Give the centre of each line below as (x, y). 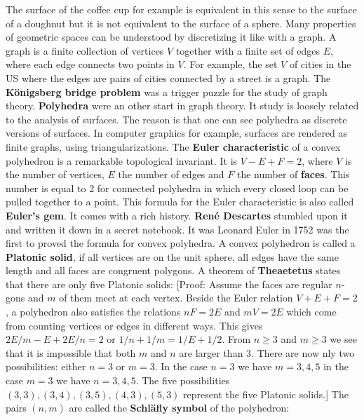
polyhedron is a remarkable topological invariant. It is (122, 160)
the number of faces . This (293, 174)
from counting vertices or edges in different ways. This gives (134, 325)
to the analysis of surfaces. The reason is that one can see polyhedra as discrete (176, 119)
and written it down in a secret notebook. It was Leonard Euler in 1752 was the (177, 229)
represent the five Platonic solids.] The (266, 394)
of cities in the (320, 64)
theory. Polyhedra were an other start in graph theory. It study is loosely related (182, 106)
